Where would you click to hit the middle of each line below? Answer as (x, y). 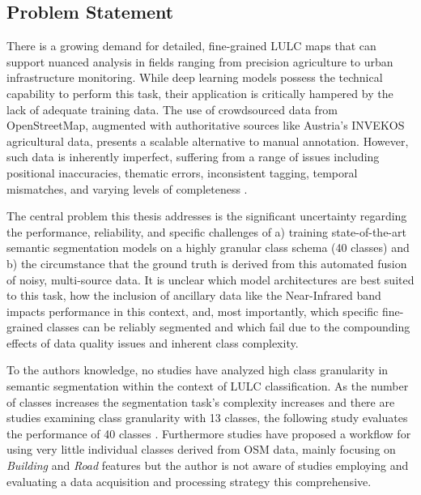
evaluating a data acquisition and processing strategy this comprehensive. (189, 481)
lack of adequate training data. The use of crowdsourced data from (172, 109)
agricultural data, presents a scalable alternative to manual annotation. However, (208, 141)
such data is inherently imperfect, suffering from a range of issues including (193, 157)
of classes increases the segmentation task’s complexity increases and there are (201, 401)
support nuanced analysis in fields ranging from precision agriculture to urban (200, 61)
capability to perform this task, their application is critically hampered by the (200, 93)
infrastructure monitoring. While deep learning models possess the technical (195, 77)
